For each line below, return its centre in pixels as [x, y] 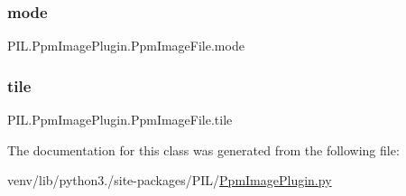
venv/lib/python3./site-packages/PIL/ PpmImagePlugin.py [170, 180]
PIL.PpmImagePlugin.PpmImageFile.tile [120, 120]
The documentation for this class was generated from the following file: [203, 149]
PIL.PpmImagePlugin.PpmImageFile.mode [126, 46]
